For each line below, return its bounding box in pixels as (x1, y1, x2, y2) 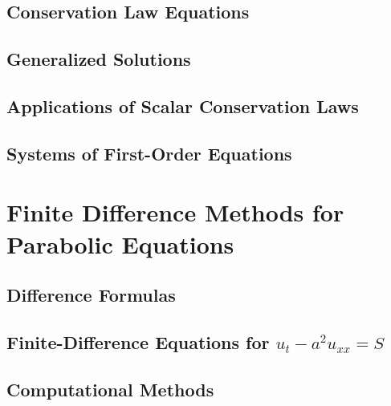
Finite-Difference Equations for (6, 329, 270, 354)
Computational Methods (6, 376, 214, 401)
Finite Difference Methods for (6, 196, 344, 229)
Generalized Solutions (6, 47, 191, 71)
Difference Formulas (6, 282, 176, 307)
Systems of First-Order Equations (6, 140, 292, 165)
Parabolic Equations (6, 227, 234, 260)
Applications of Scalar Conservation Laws (6, 93, 359, 118)
